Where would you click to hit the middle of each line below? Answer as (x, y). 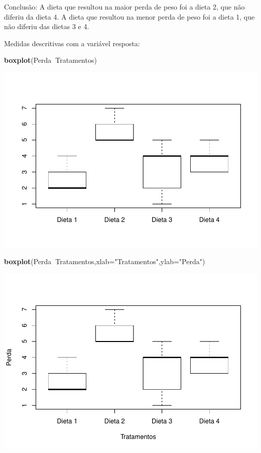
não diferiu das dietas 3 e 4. (47, 26)
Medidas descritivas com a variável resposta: (72, 43)
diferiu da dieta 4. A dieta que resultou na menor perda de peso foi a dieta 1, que (129, 16)
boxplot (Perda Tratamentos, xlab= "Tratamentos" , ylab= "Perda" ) (105, 261)
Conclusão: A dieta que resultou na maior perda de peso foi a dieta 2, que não (124, 7)
